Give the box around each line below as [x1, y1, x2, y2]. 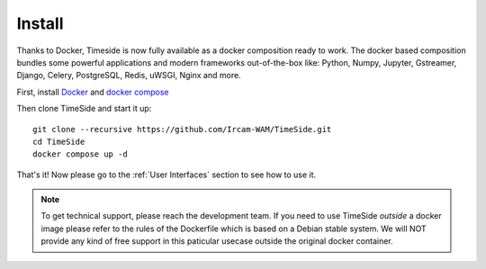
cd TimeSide [32, 136, 85, 147]
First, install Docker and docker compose [16, 86, 169, 97]
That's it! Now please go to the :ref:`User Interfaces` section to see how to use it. [16, 169, 317, 180]
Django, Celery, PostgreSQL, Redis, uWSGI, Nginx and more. [16, 70, 242, 81]
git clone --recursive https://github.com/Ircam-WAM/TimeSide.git [32, 124, 332, 134]
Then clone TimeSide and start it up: [16, 103, 152, 114]
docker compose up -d [32, 149, 128, 159]
